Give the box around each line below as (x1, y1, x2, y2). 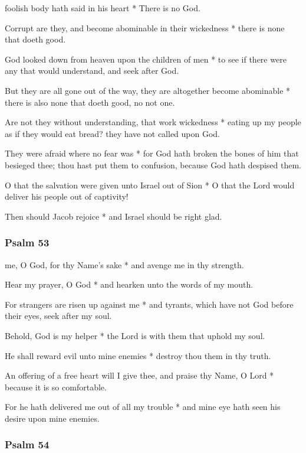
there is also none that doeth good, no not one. (5, 96, 175, 108)
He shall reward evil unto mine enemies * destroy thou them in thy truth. (5, 349, 271, 361)
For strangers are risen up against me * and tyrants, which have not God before (5, 298, 294, 310)
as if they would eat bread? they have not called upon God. (5, 127, 221, 139)
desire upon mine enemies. (5, 412, 100, 424)
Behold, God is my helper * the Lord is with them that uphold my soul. (5, 329, 265, 341)
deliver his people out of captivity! (5, 190, 129, 203)
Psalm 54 (5, 437, 50, 452)
